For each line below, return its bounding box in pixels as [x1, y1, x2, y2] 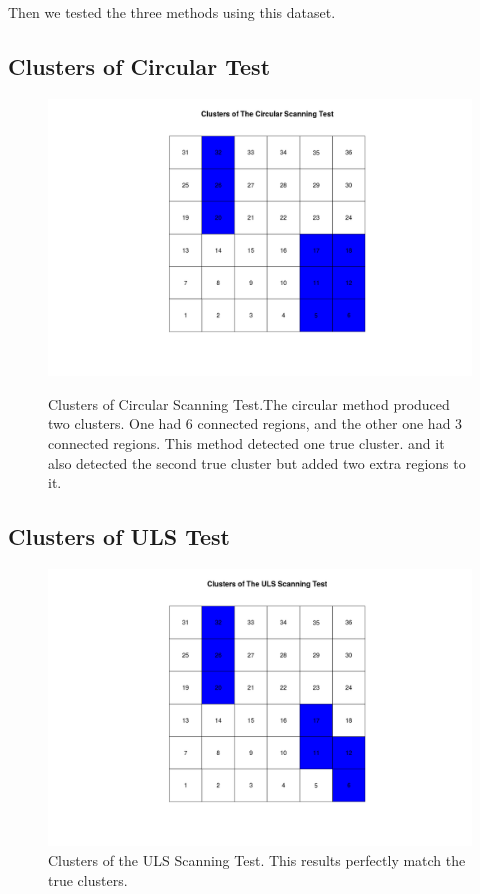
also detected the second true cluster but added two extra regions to [48, 452, 466, 473]
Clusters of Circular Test [8, 50, 271, 81]
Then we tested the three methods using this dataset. [8, 2, 336, 22]
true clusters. [48, 869, 128, 890]
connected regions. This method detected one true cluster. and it [48, 433, 445, 453]
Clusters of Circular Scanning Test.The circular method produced [48, 393, 450, 414]
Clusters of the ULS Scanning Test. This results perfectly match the [48, 850, 466, 870]
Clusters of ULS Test [8, 521, 230, 552]
